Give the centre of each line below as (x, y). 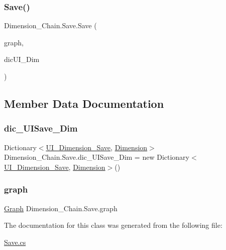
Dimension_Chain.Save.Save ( (50, 25)
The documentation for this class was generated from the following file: (113, 225)
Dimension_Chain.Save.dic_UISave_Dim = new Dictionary (97, 157)
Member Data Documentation (84, 103)
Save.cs (15, 242)
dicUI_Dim (22, 59)
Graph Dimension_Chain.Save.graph (61, 208)
